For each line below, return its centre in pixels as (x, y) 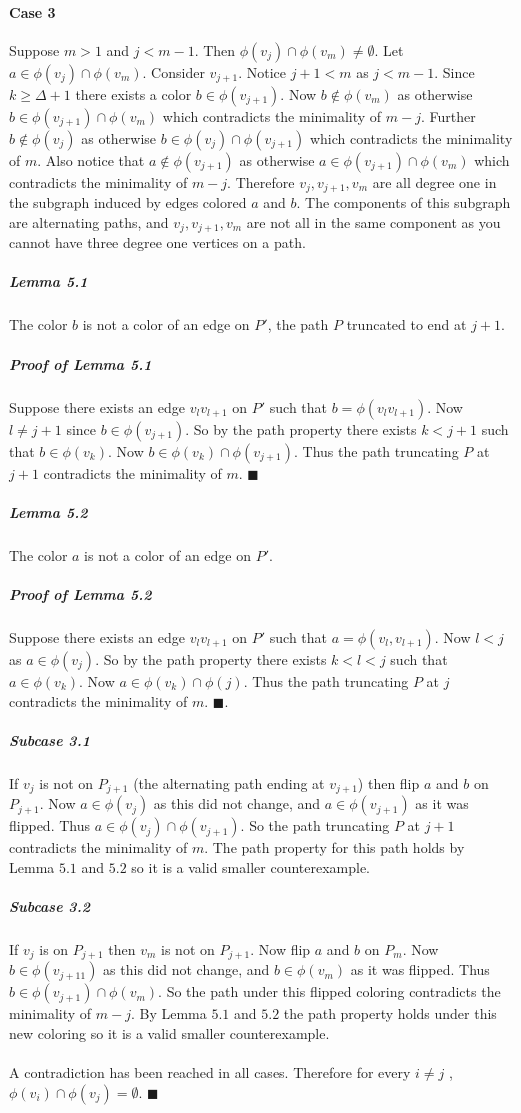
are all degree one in (434, 181)
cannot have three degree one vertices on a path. (157, 242)
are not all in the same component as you (373, 221)
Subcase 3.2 (49, 905)
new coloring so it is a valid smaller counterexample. (169, 1032)
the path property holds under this (390, 1013)
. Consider (173, 71)
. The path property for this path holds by (334, 847)
